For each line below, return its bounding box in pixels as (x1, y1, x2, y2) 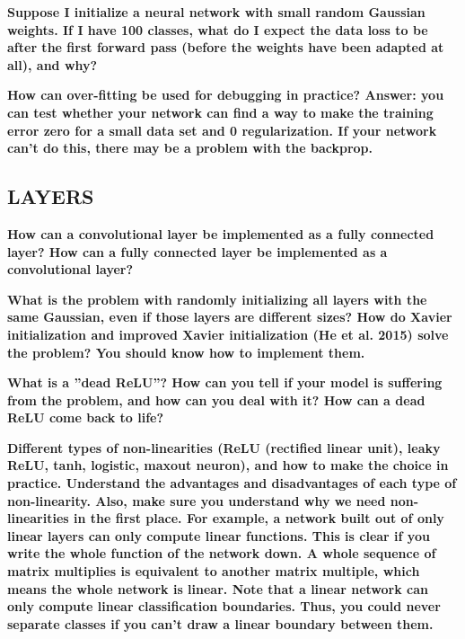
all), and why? (7, 55, 98, 74)
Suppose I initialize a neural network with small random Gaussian (7, 3, 426, 21)
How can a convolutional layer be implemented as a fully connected (7, 224, 434, 243)
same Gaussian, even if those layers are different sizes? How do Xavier (7, 307, 452, 326)
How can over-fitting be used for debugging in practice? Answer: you (7, 85, 444, 104)
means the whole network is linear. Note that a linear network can (7, 579, 429, 598)
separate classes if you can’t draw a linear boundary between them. (7, 614, 434, 633)
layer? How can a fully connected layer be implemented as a (7, 242, 388, 261)
